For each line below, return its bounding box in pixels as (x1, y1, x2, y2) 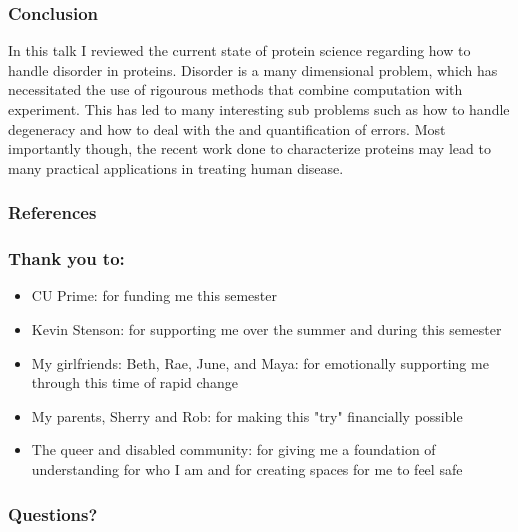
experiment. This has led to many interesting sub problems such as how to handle (8, 99, 510, 119)
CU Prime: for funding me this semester (31, 285, 277, 306)
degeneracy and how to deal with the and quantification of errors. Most (8, 118, 446, 139)
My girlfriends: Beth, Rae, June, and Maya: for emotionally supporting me (31, 352, 489, 373)
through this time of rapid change (31, 372, 239, 393)
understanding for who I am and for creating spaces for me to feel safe (31, 459, 463, 479)
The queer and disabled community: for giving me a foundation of (31, 439, 436, 460)
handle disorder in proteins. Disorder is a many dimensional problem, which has (8, 59, 498, 80)
